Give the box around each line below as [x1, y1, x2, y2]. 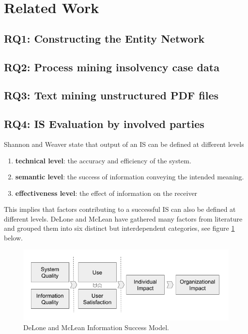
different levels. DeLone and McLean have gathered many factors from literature [4, 213, 243, 223]
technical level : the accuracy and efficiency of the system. [15, 155, 191, 165]
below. [4, 233, 23, 243]
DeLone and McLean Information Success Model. [23, 322, 169, 332]
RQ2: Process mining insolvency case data [4, 59, 219, 74]
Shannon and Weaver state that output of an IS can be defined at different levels [4, 139, 244, 149]
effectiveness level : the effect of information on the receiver [15, 188, 198, 198]
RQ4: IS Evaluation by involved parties [4, 116, 204, 131]
